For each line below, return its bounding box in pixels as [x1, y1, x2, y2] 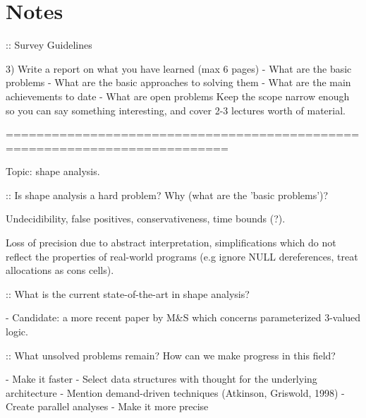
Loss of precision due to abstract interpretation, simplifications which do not [6, 235, 336, 250]
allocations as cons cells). [6, 263, 114, 277]
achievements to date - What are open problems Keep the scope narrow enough [6, 88, 350, 103]
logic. [6, 324, 28, 339]
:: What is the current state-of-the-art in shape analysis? [6, 286, 250, 301]
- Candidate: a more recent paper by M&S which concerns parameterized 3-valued [6, 310, 361, 325]
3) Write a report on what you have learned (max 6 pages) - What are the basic [6, 61, 352, 76]
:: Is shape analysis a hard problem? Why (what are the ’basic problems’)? [6, 187, 329, 202]
